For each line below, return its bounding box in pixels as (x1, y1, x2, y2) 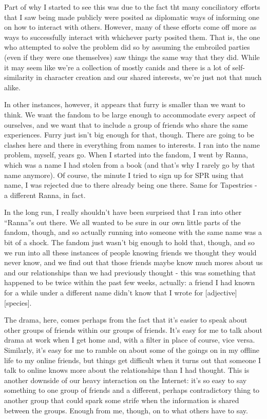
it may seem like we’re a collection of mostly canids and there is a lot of (4, 62, 230, 72)
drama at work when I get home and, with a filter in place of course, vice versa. (4, 334, 255, 345)
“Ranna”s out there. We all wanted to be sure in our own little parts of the (4, 216, 241, 227)
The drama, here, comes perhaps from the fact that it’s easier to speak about (4, 314, 247, 325)
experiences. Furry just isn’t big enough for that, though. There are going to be (4, 129, 254, 140)
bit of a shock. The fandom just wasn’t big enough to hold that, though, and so (4, 237, 255, 248)
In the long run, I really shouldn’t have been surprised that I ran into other (4, 207, 242, 217)
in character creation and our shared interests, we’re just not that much (36, 72, 262, 83)
